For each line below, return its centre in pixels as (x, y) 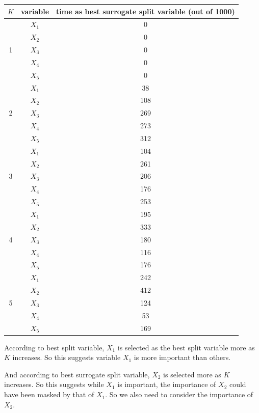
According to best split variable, (54, 347)
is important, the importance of (167, 384)
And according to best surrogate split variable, (77, 374)
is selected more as (192, 374)
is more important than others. (182, 357)
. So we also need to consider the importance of (179, 394)
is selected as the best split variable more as (186, 347)
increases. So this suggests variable (67, 357)
